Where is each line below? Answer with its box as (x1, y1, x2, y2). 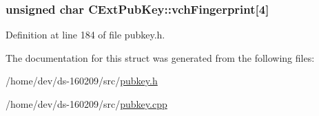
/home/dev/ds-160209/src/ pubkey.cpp (6, 97, 167, 111)
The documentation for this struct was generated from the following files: (6, 50, 315, 65)
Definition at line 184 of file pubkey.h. (6, 27, 165, 42)
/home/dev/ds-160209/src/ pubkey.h (6, 73, 158, 88)
